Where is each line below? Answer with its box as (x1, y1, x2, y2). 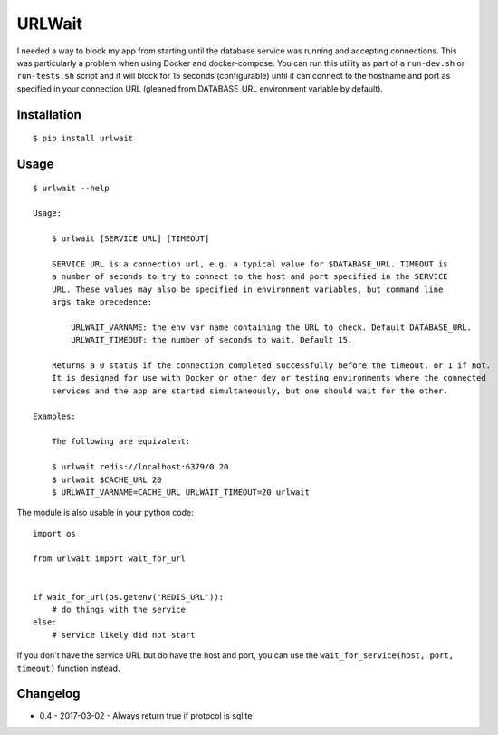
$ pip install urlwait (33, 133, 134, 144)
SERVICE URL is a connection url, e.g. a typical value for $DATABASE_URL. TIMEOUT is (51, 258, 448, 269)
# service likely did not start (51, 630, 196, 640)
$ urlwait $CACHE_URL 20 (51, 474, 162, 485)
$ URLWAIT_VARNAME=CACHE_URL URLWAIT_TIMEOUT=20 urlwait (51, 487, 310, 498)
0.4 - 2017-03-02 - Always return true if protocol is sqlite (39, 710, 253, 720)
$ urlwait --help (33, 182, 110, 193)
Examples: (33, 411, 76, 421)
